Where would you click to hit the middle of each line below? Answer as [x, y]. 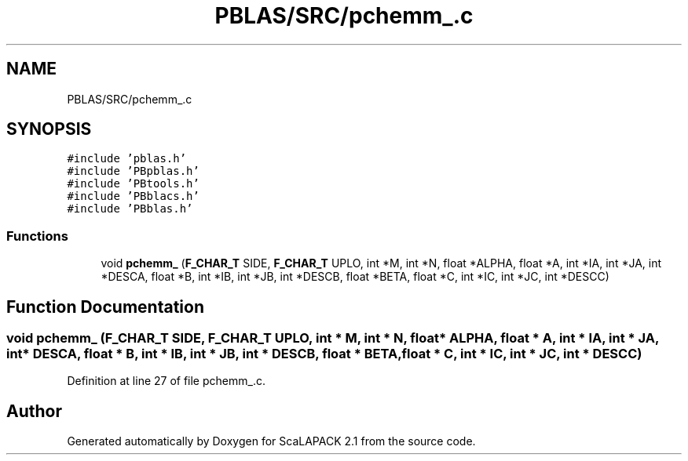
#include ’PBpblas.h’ [133, 171]
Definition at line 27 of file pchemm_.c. [166, 381]
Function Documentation [105, 307]
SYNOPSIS [49, 129]
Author [34, 411]
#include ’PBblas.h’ [130, 209]
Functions [37, 236]
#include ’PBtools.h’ [133, 184]
